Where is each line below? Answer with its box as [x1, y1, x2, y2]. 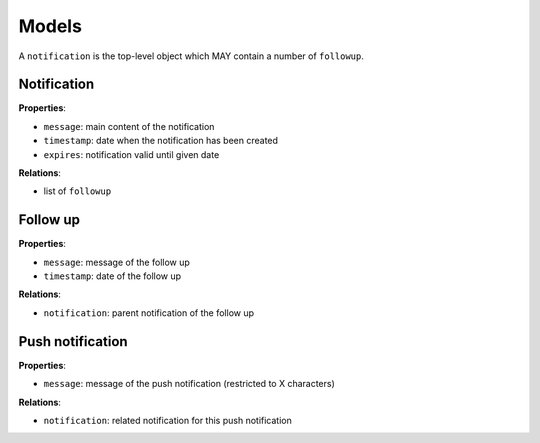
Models [18, 15, 82, 37]
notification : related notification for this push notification [43, 414, 292, 426]
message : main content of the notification [43, 120, 215, 132]
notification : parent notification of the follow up [43, 306, 255, 319]
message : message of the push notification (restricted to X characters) [43, 378, 335, 390]
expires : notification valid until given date [43, 148, 220, 160]
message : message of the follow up [43, 256, 190, 268]
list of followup [43, 185, 112, 197]
